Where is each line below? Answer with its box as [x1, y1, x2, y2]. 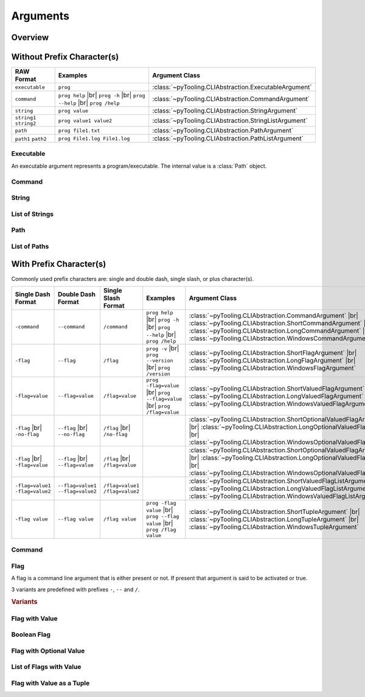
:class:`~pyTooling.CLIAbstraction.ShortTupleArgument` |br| [189, 507, 360, 516]
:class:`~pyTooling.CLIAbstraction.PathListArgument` [152, 134, 304, 143]
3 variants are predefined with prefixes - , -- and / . [11, 586, 140, 593]
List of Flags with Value [11, 663, 82, 671]
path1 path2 [15, 136, 47, 142]
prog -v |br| [146, 344, 179, 352]
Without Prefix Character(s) [11, 52, 119, 62]
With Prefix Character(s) [11, 259, 106, 269]
